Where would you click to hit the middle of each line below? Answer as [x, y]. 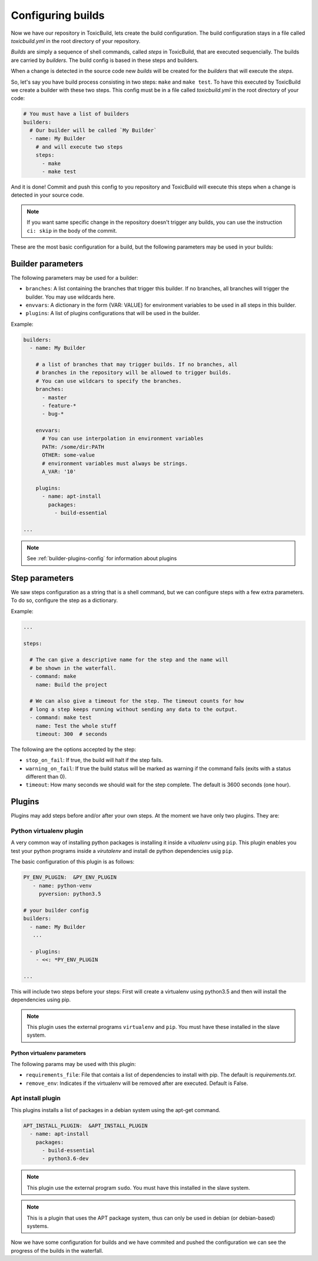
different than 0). [46, 777]
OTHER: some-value [69, 455]
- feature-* [59, 406]
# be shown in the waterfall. [73, 668]
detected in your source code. [47, 195]
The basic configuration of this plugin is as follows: [73, 862]
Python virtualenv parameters [49, 1053]
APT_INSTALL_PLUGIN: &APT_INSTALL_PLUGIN [85, 1126]
